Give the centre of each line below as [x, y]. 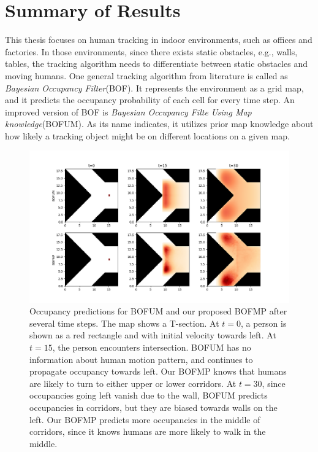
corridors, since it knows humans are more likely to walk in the [148, 431]
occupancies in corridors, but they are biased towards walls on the [153, 407]
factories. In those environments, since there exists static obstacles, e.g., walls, [151, 51]
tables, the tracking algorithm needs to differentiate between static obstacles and [156, 64]
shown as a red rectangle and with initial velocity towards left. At [153, 335]
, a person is [263, 323]
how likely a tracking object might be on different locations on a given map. [147, 135]
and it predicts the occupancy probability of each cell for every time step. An [150, 100]
